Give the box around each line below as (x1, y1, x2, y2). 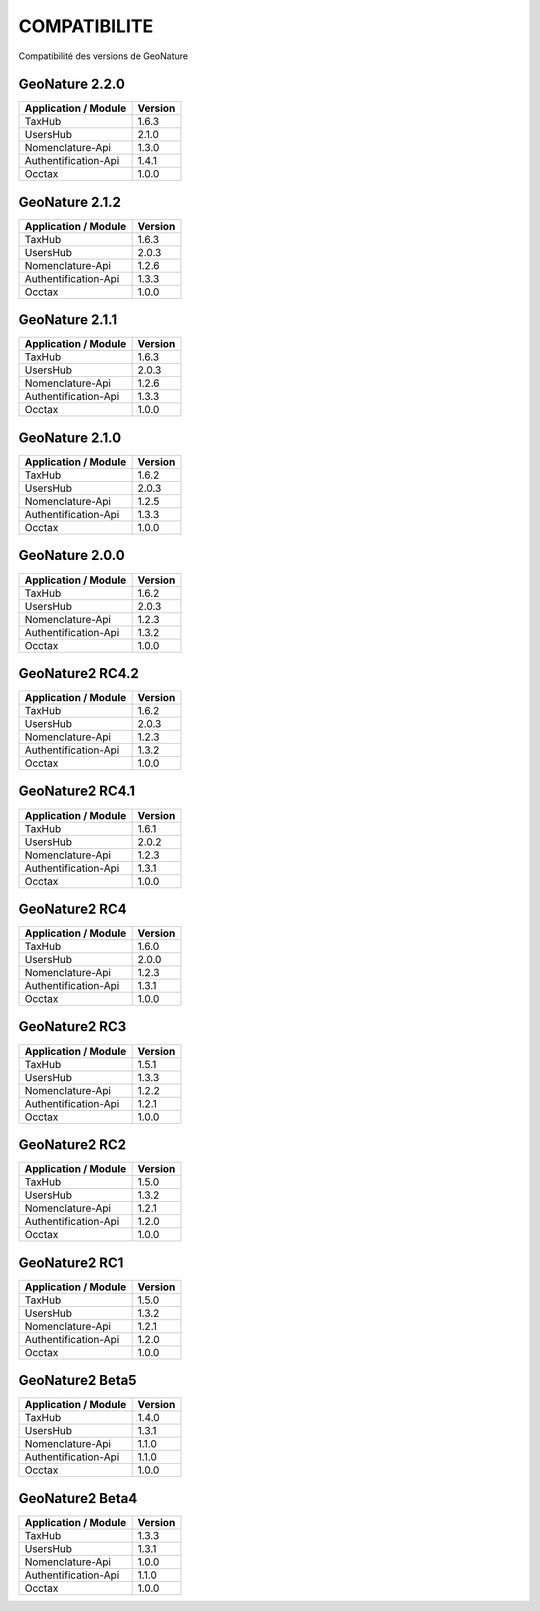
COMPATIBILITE (18, 15, 154, 37)
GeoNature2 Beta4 (18, 1490, 138, 1507)
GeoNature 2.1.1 (18, 311, 118, 329)
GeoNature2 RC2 (18, 1136, 127, 1153)
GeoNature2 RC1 (18, 1254, 124, 1271)
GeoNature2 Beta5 (18, 1372, 137, 1389)
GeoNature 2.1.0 (18, 429, 122, 446)
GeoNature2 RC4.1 (18, 783, 135, 800)
